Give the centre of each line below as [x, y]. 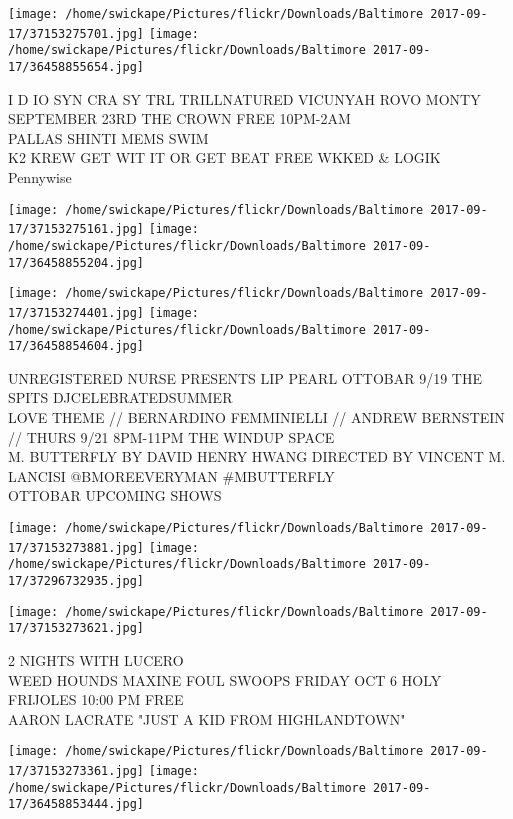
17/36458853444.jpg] [76, 804]
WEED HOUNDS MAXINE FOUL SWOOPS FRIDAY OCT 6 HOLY [225, 679]
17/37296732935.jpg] [76, 580]
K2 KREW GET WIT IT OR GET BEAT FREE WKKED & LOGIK [224, 157]
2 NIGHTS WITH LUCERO [96, 659]
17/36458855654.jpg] [76, 66]
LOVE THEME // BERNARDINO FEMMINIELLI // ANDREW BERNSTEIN [256, 417]
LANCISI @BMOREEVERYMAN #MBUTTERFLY [171, 475]
